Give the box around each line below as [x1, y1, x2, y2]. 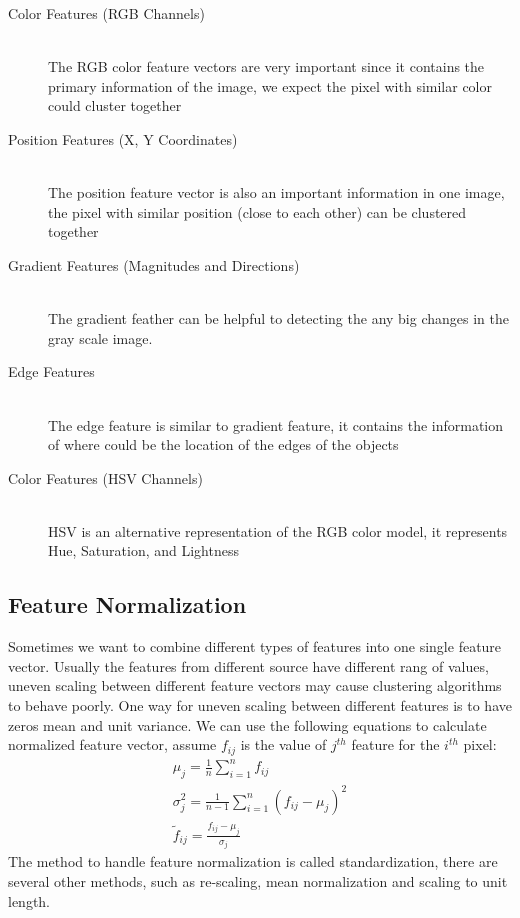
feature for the [351, 734, 440, 755]
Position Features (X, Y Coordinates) [8, 128, 238, 149]
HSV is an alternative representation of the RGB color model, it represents [48, 520, 508, 541]
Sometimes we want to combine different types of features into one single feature [8, 636, 502, 657]
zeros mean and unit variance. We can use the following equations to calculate [8, 714, 487, 735]
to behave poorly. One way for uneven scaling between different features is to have [8, 695, 512, 716]
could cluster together [48, 95, 182, 116]
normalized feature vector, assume [8, 734, 217, 755]
